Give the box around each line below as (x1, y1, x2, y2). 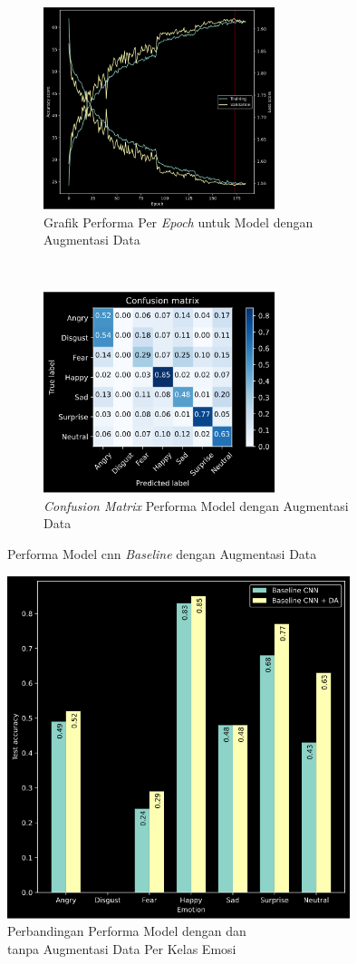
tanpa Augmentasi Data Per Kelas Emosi (7, 939, 236, 958)
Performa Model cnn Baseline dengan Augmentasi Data (7, 545, 317, 564)
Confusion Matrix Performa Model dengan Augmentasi (43, 496, 349, 515)
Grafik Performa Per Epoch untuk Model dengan (43, 212, 314, 231)
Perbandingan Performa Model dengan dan (7, 921, 246, 940)
